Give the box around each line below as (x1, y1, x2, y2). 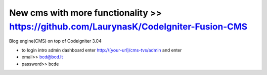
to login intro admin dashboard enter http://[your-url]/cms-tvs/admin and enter (21, 47, 182, 53)
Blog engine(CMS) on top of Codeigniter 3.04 (9, 38, 102, 44)
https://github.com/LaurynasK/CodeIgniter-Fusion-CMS (9, 21, 248, 32)
